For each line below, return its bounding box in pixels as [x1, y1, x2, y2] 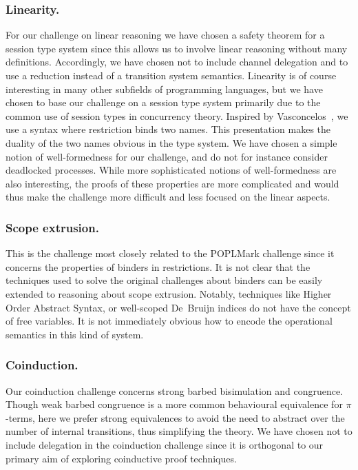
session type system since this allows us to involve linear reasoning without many [6, 41, 348, 55]
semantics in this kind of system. [6, 327, 144, 341]
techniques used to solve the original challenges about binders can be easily [6, 273, 323, 287]
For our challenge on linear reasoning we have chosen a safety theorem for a [6, 28, 325, 42]
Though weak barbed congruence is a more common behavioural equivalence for [6, 397, 343, 411]
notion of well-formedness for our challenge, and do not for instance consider [6, 149, 328, 163]
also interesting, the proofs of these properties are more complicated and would [6, 176, 339, 190]
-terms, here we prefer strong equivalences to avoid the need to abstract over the [6, 410, 345, 425]
